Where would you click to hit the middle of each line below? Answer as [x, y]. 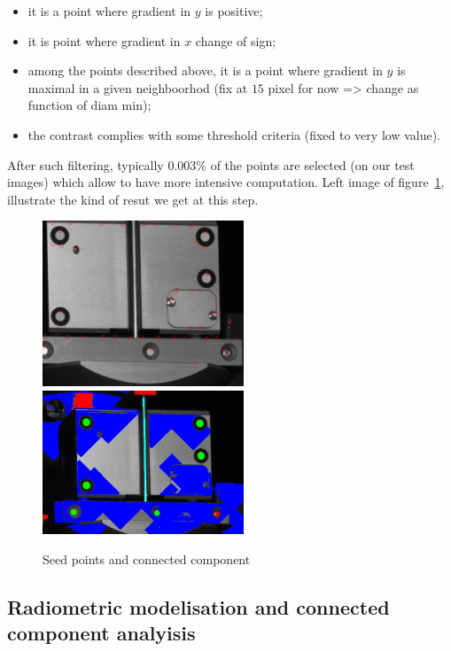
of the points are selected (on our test [312, 164]
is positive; [234, 11]
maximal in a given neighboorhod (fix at [138, 87]
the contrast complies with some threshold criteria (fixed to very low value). [234, 134]
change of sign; [236, 40]
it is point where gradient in [104, 40]
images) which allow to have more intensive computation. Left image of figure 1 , [226, 182]
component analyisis [101, 632]
